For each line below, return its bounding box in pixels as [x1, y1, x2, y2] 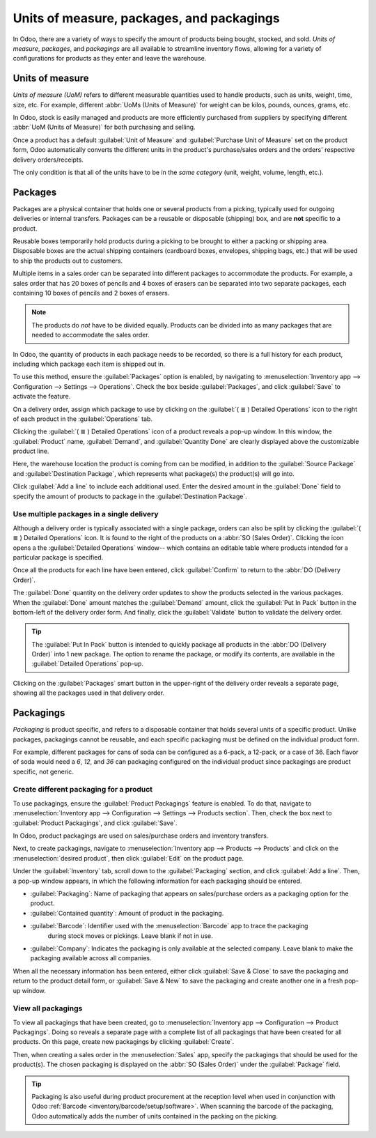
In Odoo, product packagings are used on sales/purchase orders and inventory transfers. [13, 831, 269, 840]
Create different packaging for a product [13, 785, 153, 794]
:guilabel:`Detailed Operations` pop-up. [31, 659, 144, 668]
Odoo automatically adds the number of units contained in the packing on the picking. [31, 1112, 278, 1120]
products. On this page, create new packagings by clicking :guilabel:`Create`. [13, 1038, 235, 1046]
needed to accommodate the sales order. [31, 331, 150, 339]
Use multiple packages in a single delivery [13, 509, 159, 519]
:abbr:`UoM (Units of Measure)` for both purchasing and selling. [13, 123, 196, 132]
